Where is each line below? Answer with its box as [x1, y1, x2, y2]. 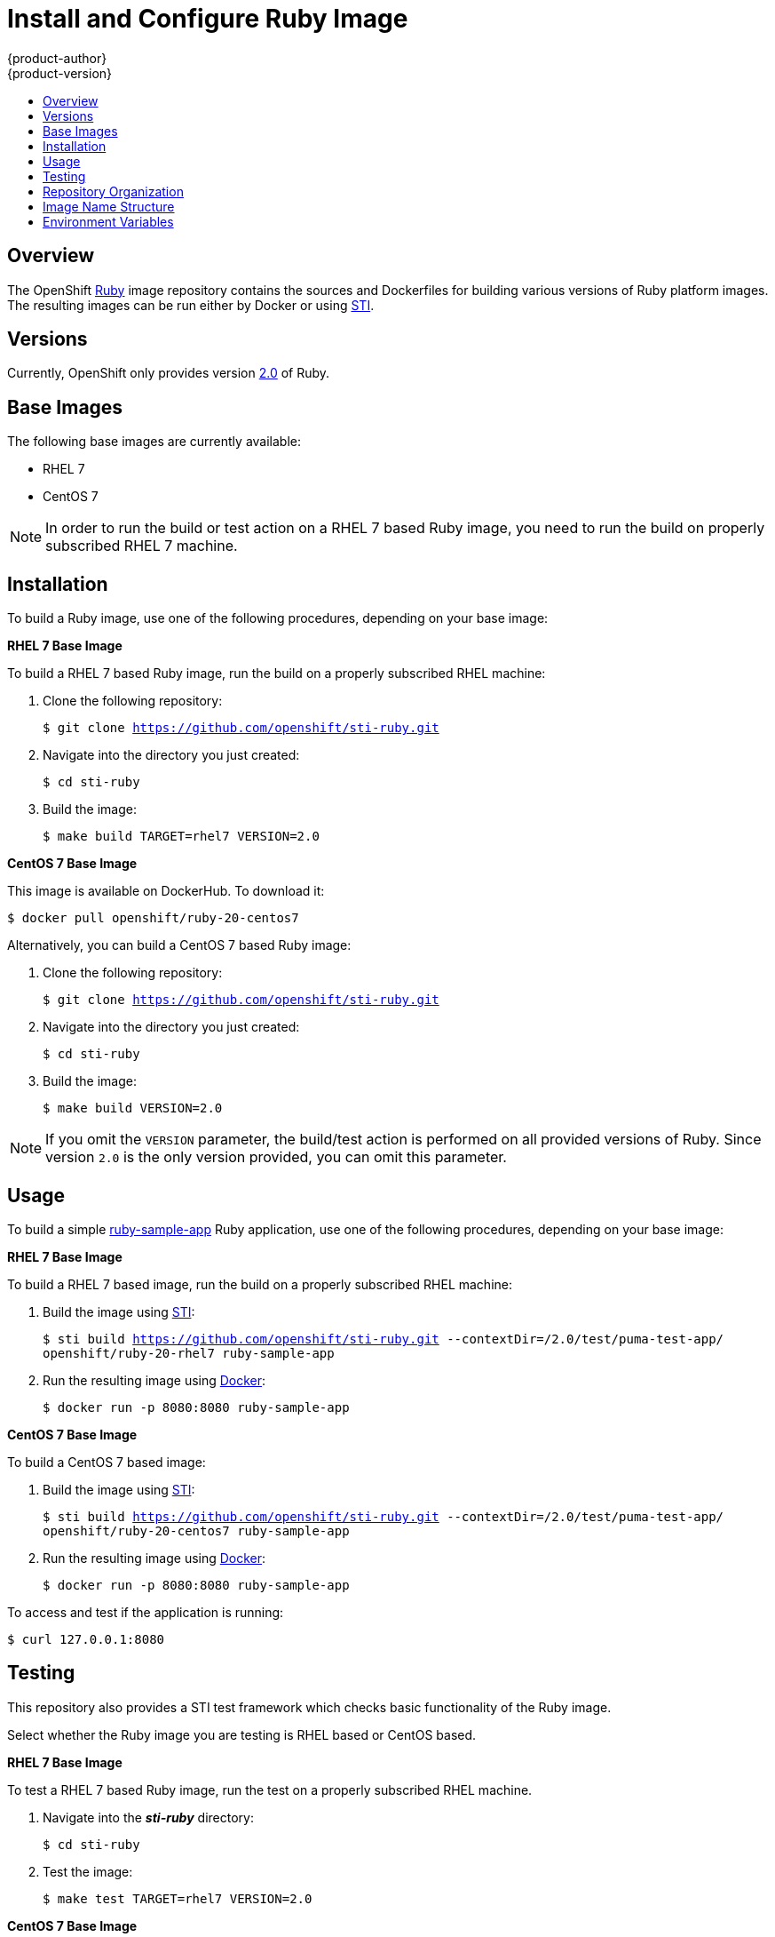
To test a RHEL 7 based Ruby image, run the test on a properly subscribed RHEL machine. [7, 1782, 533, 1798]
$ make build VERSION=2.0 [43, 1101, 223, 1116]
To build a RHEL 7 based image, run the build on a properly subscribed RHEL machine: [7, 1276, 512, 1292]
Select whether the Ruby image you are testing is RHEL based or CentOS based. [7, 1726, 477, 1742]
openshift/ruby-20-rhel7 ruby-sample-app [43, 1345, 335, 1360]
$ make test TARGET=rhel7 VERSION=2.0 [43, 1891, 312, 1906]
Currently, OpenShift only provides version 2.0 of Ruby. [7, 365, 330, 381]
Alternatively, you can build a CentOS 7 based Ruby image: [7, 937, 352, 953]
